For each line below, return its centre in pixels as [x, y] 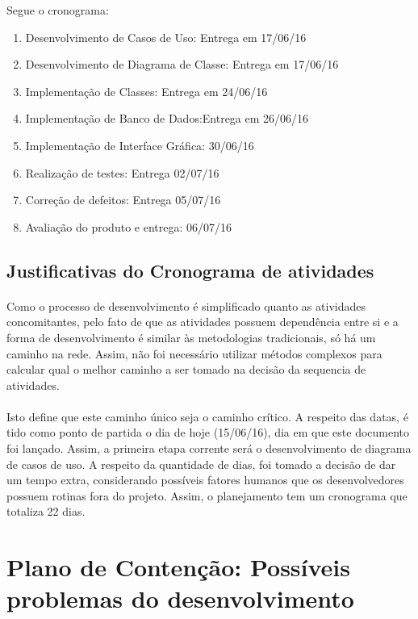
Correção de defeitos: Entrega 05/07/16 [123, 200]
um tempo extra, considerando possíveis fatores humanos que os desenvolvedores [205, 480]
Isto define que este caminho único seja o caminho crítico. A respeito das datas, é [207, 416]
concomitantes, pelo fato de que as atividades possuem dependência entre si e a [203, 322]
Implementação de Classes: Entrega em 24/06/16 [146, 91]
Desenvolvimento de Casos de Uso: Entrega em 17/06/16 [166, 37]
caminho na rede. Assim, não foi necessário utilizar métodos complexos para [194, 353]
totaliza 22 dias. [46, 511]
